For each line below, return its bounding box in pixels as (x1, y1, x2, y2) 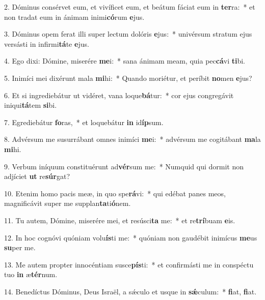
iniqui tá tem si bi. (4, 100, 57, 110)
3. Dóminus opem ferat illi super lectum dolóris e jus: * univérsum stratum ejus (4, 28, 252, 39)
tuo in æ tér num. (4, 269, 58, 280)
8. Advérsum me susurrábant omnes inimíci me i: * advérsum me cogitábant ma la (4, 134, 261, 144)
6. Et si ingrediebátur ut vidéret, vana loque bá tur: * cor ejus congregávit (4, 89, 234, 100)
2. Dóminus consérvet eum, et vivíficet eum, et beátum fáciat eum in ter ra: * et (4, 2, 255, 12)
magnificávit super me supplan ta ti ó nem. (4, 198, 131, 208)
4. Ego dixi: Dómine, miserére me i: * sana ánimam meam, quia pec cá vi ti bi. (4, 55, 245, 66)
